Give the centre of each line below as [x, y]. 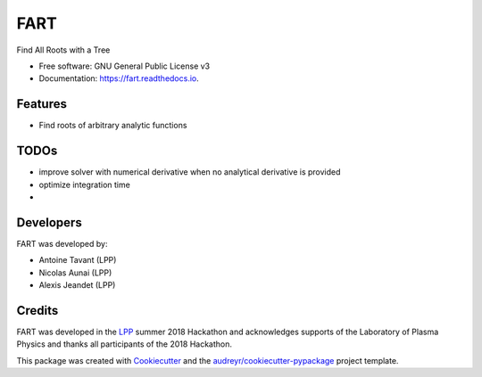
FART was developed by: [62, 243]
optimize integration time [85, 184]
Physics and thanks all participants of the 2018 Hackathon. [124, 344]
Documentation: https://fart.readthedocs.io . [119, 78]
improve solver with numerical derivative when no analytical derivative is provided [190, 172]
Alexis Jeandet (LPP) [77, 285]
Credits [37, 311]
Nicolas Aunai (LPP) [75, 273]
